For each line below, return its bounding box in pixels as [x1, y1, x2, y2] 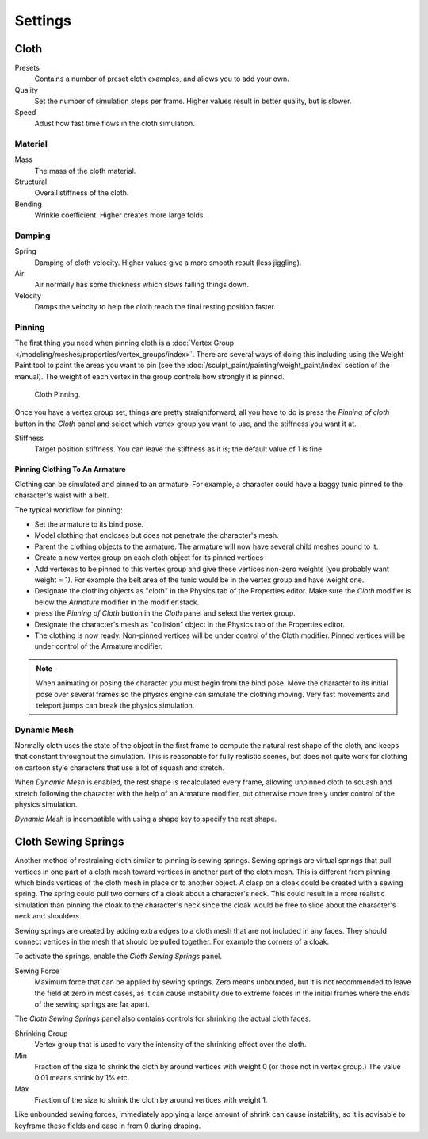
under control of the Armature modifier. [34, 642, 163, 651]
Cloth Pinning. [34, 389, 81, 399]
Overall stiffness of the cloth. [34, 188, 129, 198]
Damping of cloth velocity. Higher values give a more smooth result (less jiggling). [34, 258, 302, 267]
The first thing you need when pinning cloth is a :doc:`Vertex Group [14, 338, 235, 348]
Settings [14, 12, 71, 29]
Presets [14, 63, 40, 73]
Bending [14, 199, 43, 209]
